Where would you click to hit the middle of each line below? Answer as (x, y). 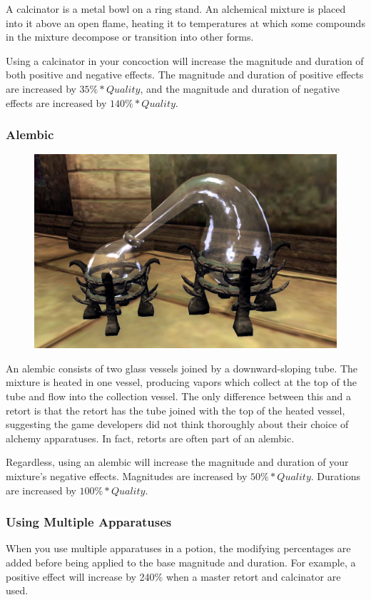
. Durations (335, 476)
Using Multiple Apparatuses (89, 522)
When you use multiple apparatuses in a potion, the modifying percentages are (178, 548)
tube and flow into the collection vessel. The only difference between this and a (179, 396)
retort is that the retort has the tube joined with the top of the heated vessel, (176, 410)
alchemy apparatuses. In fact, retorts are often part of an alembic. (150, 438)
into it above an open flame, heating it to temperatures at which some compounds (185, 22)
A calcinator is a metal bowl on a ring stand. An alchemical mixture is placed (176, 9)
